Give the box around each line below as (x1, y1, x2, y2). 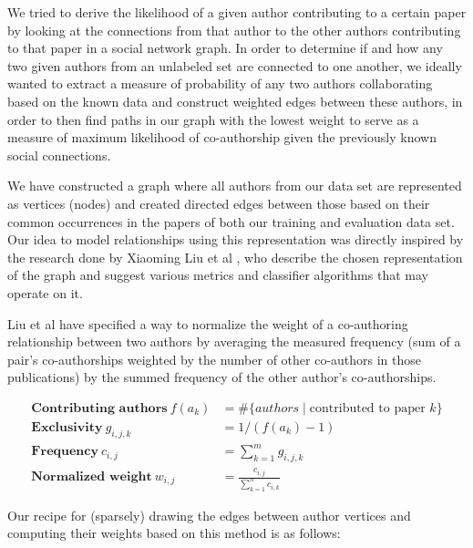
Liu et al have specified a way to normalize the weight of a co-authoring (7, 314, 408, 333)
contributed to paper (309, 401, 426, 415)
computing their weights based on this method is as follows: (7, 523, 341, 543)
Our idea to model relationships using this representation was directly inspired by (7, 230, 464, 249)
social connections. (7, 145, 111, 164)
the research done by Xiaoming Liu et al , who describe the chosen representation (7, 247, 463, 266)
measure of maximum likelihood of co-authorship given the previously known (7, 128, 437, 147)
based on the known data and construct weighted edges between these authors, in (7, 91, 463, 110)
